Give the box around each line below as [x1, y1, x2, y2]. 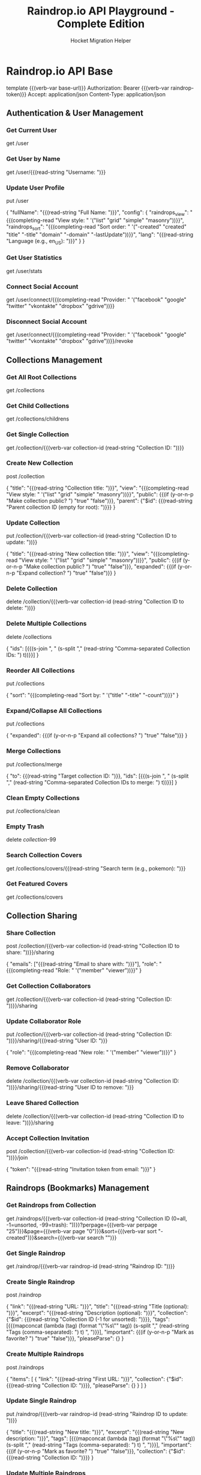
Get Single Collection [6, 430, 69, 439]
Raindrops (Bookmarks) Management [6, 1183, 149, 1193]
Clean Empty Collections [6, 793, 80, 802]
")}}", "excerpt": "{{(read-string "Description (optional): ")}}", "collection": [6, 1310, 188, 1317]
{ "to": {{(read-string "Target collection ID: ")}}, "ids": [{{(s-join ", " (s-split [6, 772, 189, 780]
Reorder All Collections [6, 666, 75, 674]
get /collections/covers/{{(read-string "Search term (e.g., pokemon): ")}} [6, 864, 186, 872]
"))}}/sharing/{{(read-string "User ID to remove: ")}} [6, 1084, 134, 1091]
